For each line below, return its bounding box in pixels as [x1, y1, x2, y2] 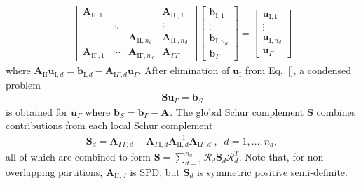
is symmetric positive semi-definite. [196, 164, 348, 179]
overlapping [6, 164, 55, 179]
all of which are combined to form [6, 149, 151, 164]
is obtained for [6, 104, 68, 119]
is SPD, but [130, 164, 180, 179]
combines [316, 104, 356, 119]
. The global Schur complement [170, 104, 304, 119]
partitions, [58, 164, 103, 179]
